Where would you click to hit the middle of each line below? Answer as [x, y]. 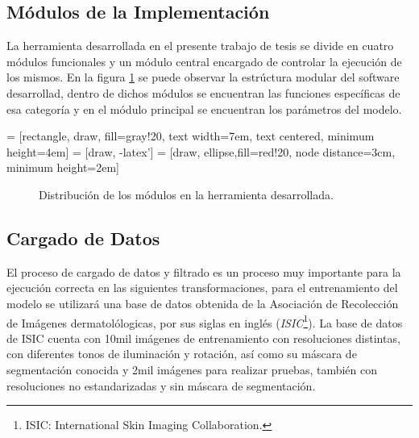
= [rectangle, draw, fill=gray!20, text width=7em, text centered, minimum [191, 136]
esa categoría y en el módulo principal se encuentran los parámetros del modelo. [204, 108]
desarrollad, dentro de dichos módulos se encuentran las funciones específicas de [203, 92]
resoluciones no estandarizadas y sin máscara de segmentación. [161, 385]
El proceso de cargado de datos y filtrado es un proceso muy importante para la [204, 271]
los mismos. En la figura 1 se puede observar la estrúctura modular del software [203, 77]
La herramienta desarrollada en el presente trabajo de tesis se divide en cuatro [200, 46]
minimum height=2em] [63, 167]
